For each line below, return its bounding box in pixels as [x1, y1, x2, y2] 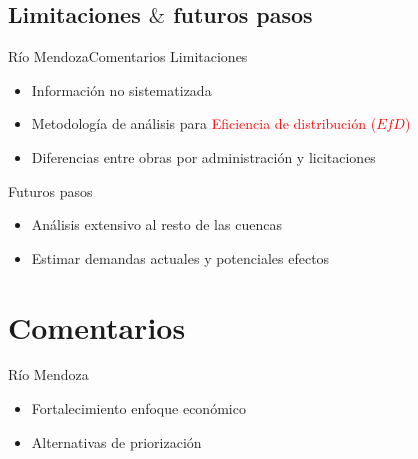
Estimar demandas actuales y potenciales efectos [31, 247, 330, 268]
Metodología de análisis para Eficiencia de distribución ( [31, 113, 377, 134]
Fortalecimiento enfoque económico [31, 398, 246, 419]
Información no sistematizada [31, 79, 212, 100]
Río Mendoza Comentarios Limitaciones [8, 46, 248, 67]
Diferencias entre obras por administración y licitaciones [31, 146, 376, 167]
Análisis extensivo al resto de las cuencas [31, 214, 282, 235]
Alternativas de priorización [31, 431, 202, 452]
